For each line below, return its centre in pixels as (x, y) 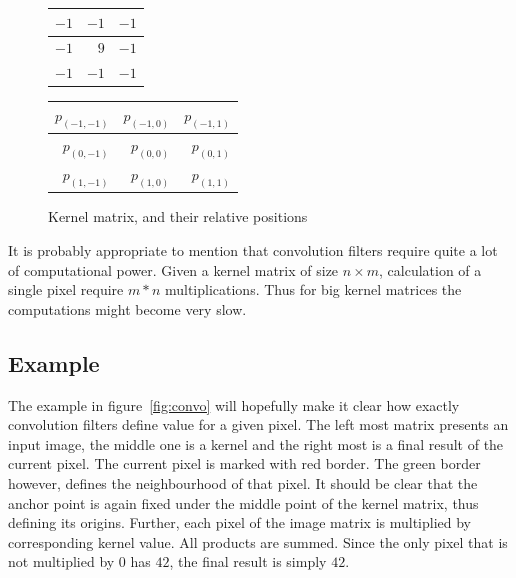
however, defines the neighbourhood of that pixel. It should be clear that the (243, 482)
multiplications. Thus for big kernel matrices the (313, 289)
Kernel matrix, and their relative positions (178, 216)
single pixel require (66, 289)
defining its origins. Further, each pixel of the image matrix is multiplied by (240, 522)
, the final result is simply (248, 561)
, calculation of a (430, 269)
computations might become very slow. (127, 308)
